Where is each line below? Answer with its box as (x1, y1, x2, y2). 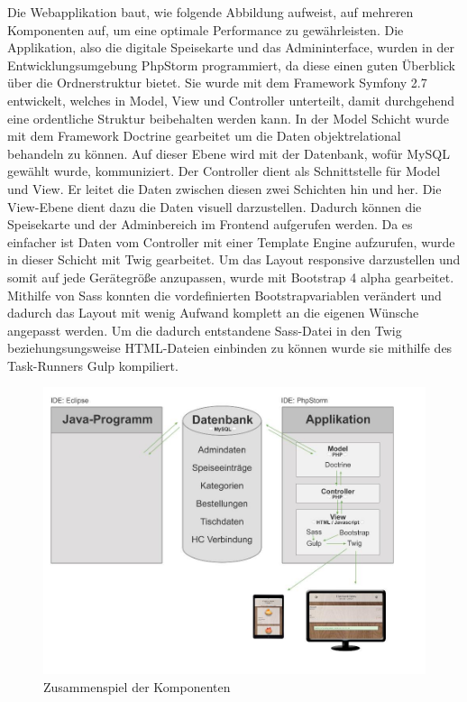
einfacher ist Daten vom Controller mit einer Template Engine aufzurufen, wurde (7, 232, 455, 251)
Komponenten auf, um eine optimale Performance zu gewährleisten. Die (7, 20, 404, 39)
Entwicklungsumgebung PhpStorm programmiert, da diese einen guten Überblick (7, 55, 456, 74)
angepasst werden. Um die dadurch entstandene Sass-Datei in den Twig (7, 320, 402, 339)
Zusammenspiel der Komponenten (43, 678, 231, 697)
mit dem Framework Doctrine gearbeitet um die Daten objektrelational (7, 126, 401, 145)
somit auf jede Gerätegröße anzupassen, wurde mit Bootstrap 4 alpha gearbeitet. (7, 267, 454, 286)
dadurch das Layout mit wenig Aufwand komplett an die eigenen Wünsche (7, 303, 419, 322)
